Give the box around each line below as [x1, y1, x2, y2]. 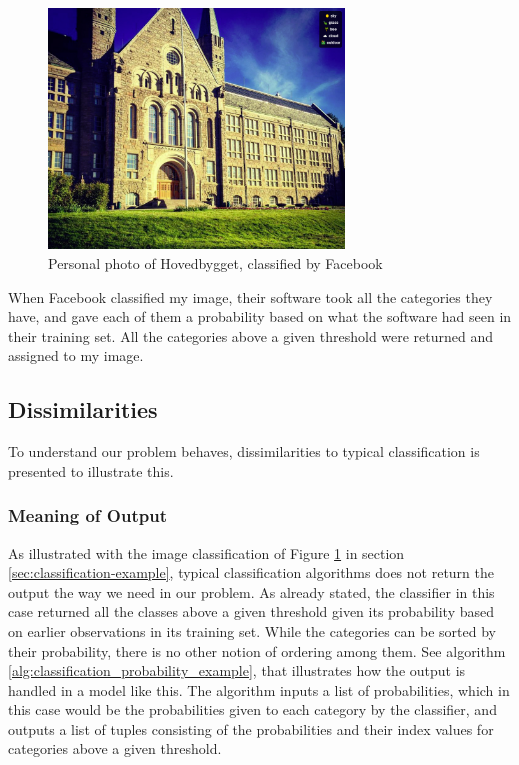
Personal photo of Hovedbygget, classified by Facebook [48, 252, 383, 273]
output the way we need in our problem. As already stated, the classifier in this [8, 581, 495, 602]
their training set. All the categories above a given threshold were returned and [8, 325, 494, 346]
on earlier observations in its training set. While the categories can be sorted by [8, 620, 496, 641]
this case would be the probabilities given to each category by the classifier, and [8, 699, 497, 720]
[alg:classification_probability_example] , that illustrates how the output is [8, 660, 466, 681]
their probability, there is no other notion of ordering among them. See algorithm [8, 640, 506, 661]
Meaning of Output [8, 503, 167, 528]
